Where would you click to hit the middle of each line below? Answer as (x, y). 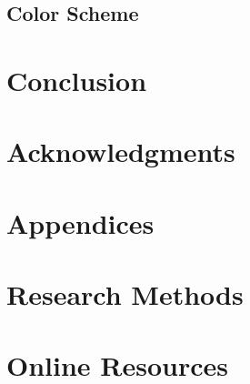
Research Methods (125, 294)
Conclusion (77, 80)
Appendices (80, 222)
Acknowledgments (121, 152)
